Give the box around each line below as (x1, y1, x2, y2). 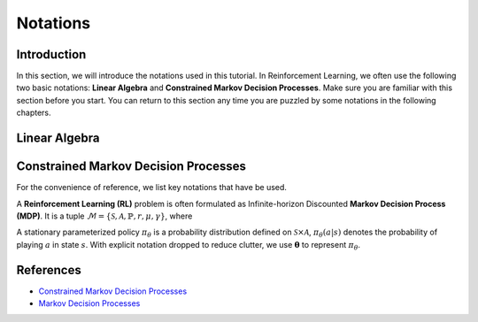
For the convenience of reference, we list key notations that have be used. (16, 182, 288, 193)
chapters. (16, 107, 52, 119)
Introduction (16, 47, 87, 62)
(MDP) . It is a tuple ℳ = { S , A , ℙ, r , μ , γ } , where (16, 211, 193, 221)
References (16, 262, 81, 278)
